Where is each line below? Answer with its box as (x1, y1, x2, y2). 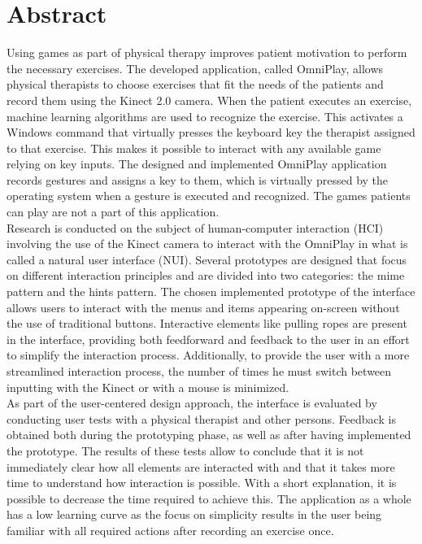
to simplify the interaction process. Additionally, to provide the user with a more (7, 346, 410, 363)
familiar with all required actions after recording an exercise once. (7, 521, 334, 538)
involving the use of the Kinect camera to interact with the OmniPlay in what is (7, 235, 408, 252)
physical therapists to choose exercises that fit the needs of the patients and (7, 76, 384, 93)
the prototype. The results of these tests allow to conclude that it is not (7, 442, 364, 459)
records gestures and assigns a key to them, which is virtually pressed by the (7, 171, 389, 188)
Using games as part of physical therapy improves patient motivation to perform (7, 44, 407, 61)
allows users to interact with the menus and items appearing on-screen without (7, 298, 400, 316)
